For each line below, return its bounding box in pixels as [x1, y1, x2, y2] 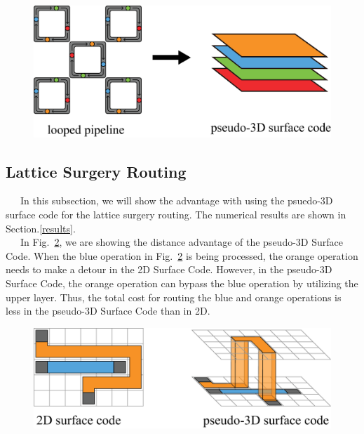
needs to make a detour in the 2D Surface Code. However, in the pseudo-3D [6, 262, 332, 277]
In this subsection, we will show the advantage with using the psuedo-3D [20, 193, 333, 208]
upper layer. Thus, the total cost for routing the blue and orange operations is [6, 289, 342, 304]
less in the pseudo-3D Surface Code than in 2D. [6, 303, 210, 318]
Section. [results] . [6, 221, 76, 235]
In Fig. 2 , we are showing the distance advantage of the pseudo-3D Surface [20, 235, 343, 249]
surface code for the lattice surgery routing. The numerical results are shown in [6, 206, 346, 221]
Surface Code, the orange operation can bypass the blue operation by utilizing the [6, 275, 358, 290]
